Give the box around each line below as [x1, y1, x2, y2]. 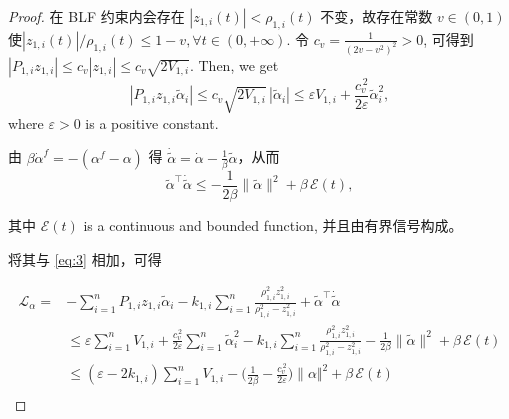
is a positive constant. [85, 112, 219, 133]
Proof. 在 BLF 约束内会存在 [8, 6, 185, 26]
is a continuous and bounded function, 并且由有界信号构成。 [83, 215, 463, 236]
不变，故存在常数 [320, 6, 433, 26]
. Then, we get [189, 54, 279, 75]
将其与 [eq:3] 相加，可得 [8, 248, 162, 269]
